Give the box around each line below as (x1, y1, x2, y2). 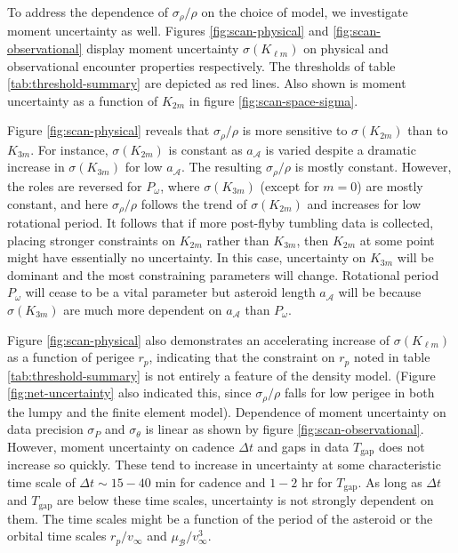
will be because (338, 283, 422, 301)
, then (296, 230, 329, 249)
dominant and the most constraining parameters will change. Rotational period (7, 265, 439, 284)
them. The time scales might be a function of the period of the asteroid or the (7, 509, 433, 527)
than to (407, 121, 448, 140)
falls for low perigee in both (284, 383, 435, 402)
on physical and (303, 39, 389, 58)
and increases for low (307, 194, 422, 212)
